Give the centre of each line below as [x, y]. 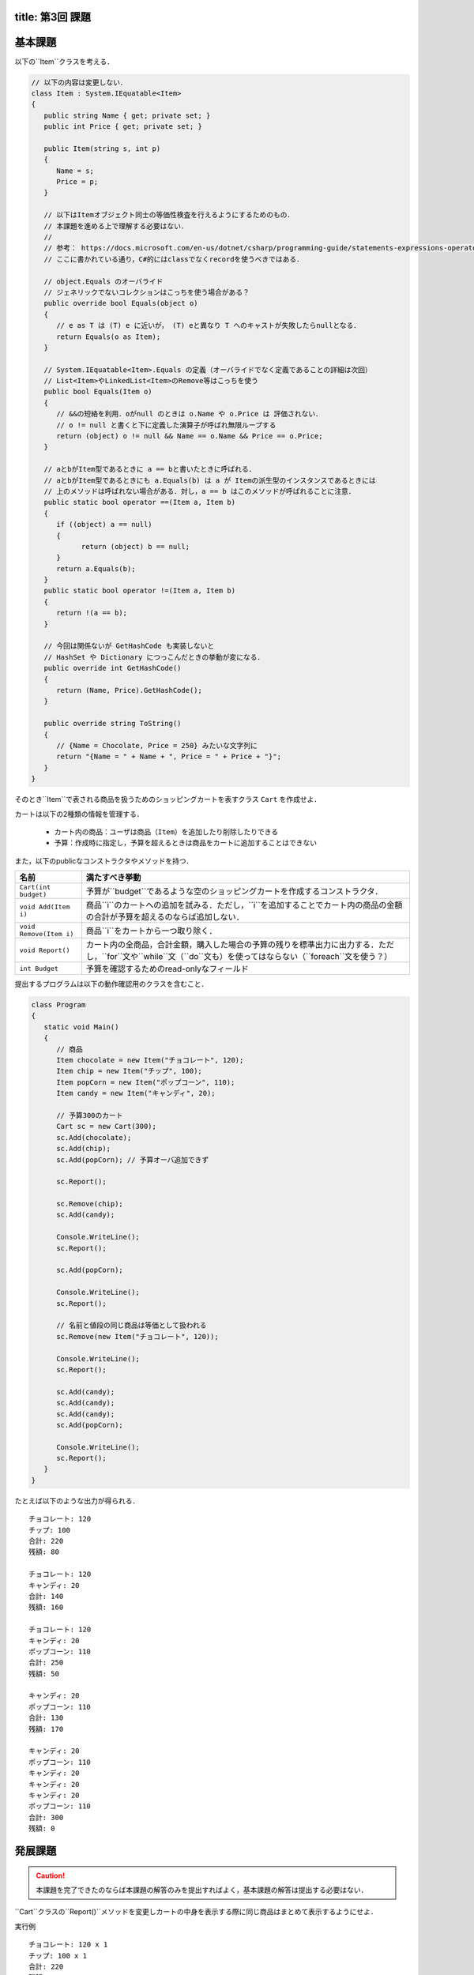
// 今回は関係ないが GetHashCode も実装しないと [129, 646]
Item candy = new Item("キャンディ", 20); [136, 1093]
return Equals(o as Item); [109, 337]
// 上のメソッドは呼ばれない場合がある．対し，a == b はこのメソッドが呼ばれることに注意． [199, 491]
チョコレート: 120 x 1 [68, 1945]
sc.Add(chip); [83, 1149]
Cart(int [35, 888]
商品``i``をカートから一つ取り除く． [151, 931]
